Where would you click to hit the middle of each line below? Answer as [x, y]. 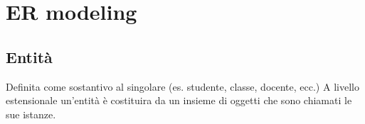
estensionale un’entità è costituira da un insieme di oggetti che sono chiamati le [179, 100]
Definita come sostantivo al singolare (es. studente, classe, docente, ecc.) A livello [182, 86]
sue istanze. [31, 114]
